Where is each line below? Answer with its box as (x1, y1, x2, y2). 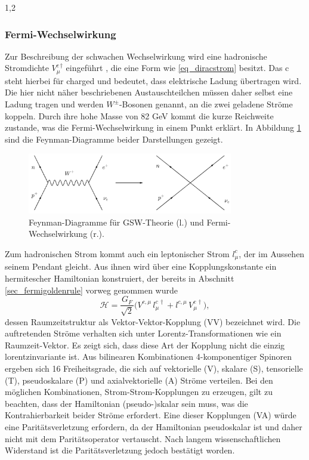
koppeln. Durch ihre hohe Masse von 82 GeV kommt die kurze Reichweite (5, 109, 274, 122)
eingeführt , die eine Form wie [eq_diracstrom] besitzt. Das (66, 61, 283, 74)
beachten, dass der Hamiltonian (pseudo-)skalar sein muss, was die (5, 397, 248, 409)
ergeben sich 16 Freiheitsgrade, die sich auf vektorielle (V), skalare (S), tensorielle (5, 362, 303, 374)
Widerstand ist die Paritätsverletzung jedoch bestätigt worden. (5, 444, 235, 456)
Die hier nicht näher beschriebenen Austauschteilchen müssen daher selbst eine (5, 86, 293, 98)
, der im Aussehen (239, 247, 305, 260)
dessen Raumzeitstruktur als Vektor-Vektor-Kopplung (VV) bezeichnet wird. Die (5, 315, 301, 328)
